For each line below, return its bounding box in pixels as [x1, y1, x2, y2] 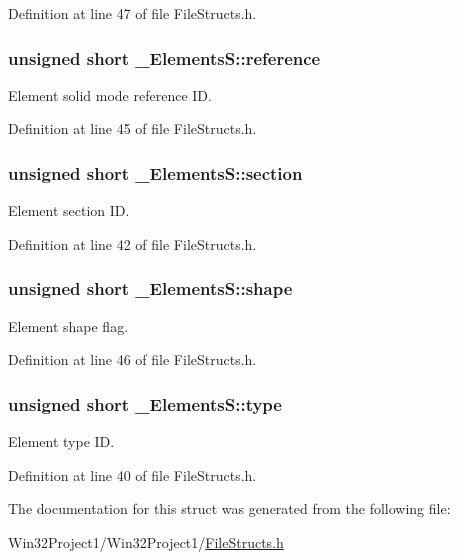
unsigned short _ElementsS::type [8, 391, 282, 416]
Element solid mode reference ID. [8, 84, 212, 105]
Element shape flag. [8, 315, 129, 336]
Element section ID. [8, 200, 130, 221]
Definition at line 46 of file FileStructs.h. [8, 349, 257, 370]
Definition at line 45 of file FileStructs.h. [8, 118, 257, 139]
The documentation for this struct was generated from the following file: [8, 498, 451, 519]
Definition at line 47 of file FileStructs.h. [8, 3, 257, 23]
